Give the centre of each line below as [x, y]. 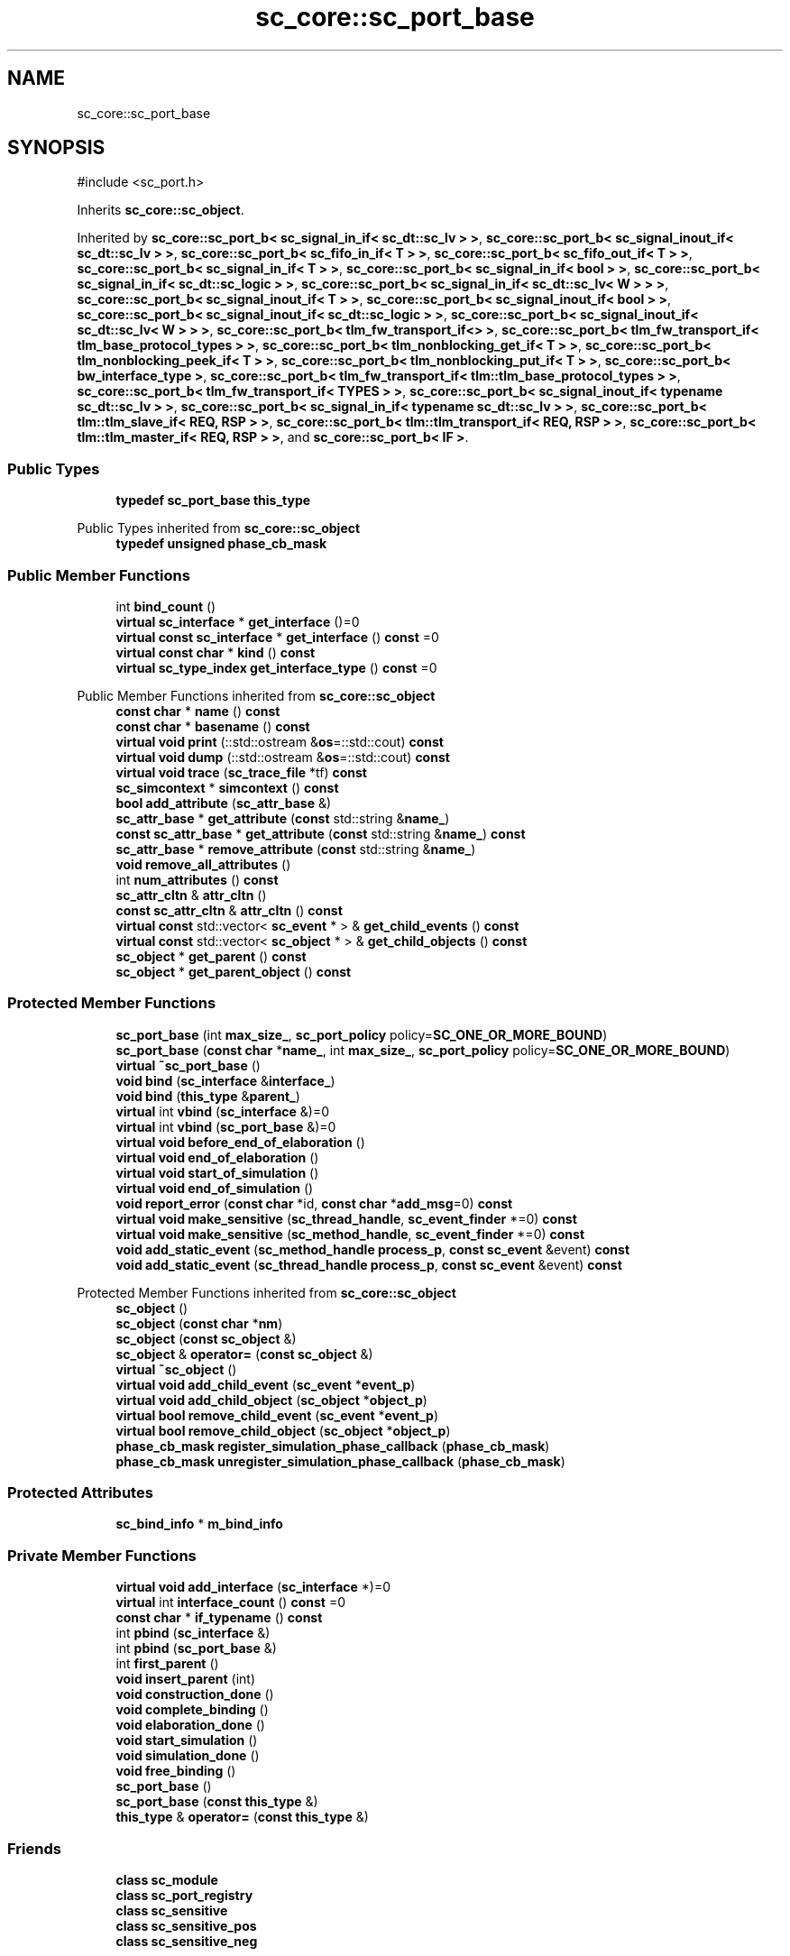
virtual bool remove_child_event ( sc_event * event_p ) [277, 1415]
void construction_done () [195, 1694]
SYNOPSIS [56, 148]
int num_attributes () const [197, 879]
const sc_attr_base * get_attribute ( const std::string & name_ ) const [321, 833]
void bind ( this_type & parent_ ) [208, 1096]
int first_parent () [167, 1664]
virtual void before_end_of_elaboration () [240, 1142]
